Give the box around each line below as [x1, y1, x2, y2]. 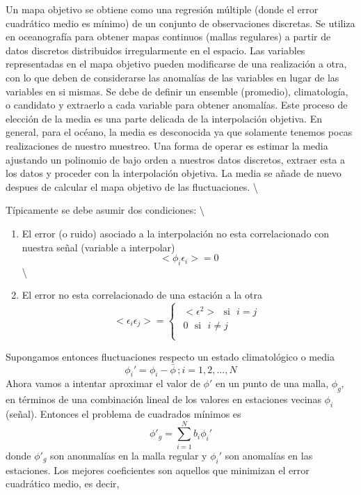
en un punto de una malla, [215, 376, 329, 391]
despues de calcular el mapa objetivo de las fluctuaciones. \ [6, 179, 258, 194]
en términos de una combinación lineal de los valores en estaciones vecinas [6, 392, 321, 407]
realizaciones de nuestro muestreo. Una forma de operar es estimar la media [6, 138, 328, 152]
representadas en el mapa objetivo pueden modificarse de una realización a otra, [6, 56, 347, 71]
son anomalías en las [225, 448, 313, 462]
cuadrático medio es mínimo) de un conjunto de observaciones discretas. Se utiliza [6, 15, 355, 30]
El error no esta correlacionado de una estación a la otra [22, 288, 262, 302]
